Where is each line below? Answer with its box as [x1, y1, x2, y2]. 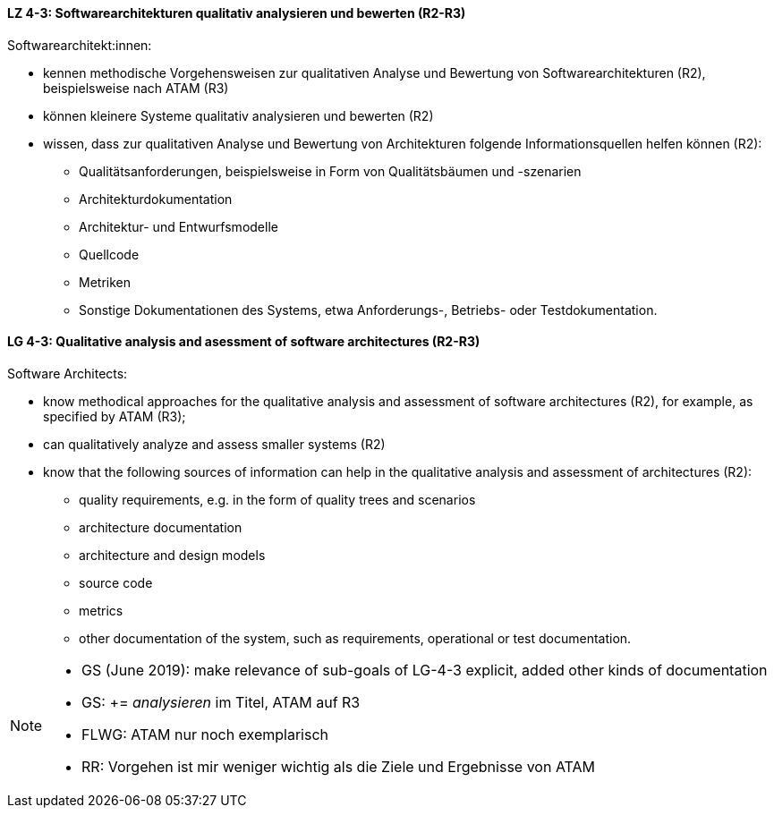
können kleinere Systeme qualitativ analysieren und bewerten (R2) [43, 107, 434, 123]
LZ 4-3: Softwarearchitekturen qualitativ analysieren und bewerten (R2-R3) [7, 5, 466, 21]
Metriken [79, 274, 131, 290]
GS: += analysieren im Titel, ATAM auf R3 [81, 692, 361, 711]
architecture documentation [79, 519, 242, 535]
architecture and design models [79, 547, 266, 563]
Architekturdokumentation [79, 191, 233, 207]
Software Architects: [7, 365, 128, 381]
